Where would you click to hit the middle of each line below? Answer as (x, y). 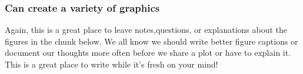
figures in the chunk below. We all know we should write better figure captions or (151, 41)
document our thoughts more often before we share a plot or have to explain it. (148, 53)
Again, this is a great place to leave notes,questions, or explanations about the (146, 30)
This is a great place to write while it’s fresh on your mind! (111, 64)
